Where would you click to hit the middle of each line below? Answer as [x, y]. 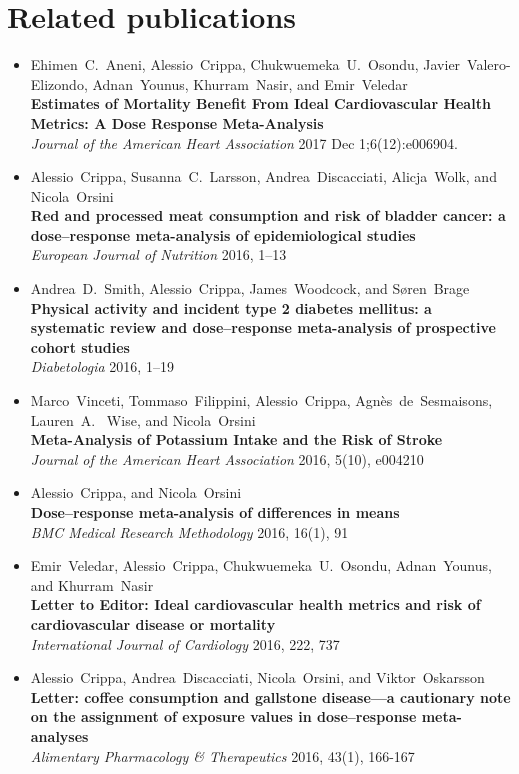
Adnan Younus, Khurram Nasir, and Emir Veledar [250, 83]
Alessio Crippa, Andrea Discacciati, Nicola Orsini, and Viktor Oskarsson [257, 677]
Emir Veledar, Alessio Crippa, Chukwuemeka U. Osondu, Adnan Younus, [261, 565]
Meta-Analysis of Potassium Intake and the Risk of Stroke [236, 439]
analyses [59, 735]
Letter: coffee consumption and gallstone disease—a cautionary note [270, 696]
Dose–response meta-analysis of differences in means [215, 512]
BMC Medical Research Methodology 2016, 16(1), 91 [189, 531]
